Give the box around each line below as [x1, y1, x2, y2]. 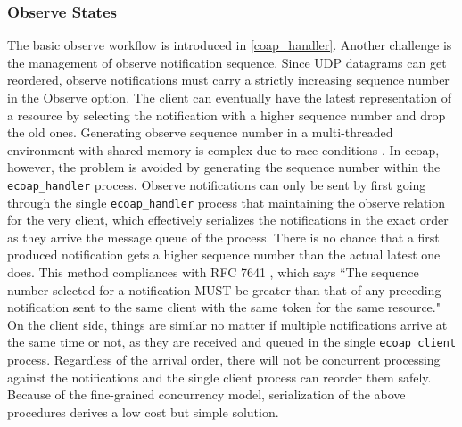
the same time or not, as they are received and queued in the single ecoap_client [7, 333, 457, 351]
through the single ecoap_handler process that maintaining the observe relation [7, 193, 446, 211]
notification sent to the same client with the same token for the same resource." [7, 298, 441, 316]
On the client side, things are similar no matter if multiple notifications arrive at [7, 315, 448, 333]
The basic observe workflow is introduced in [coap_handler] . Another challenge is [7, 36, 452, 54]
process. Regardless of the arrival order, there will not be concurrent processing [7, 350, 441, 369]
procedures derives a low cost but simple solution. [7, 402, 279, 421]
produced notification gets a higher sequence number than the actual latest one [7, 245, 441, 264]
